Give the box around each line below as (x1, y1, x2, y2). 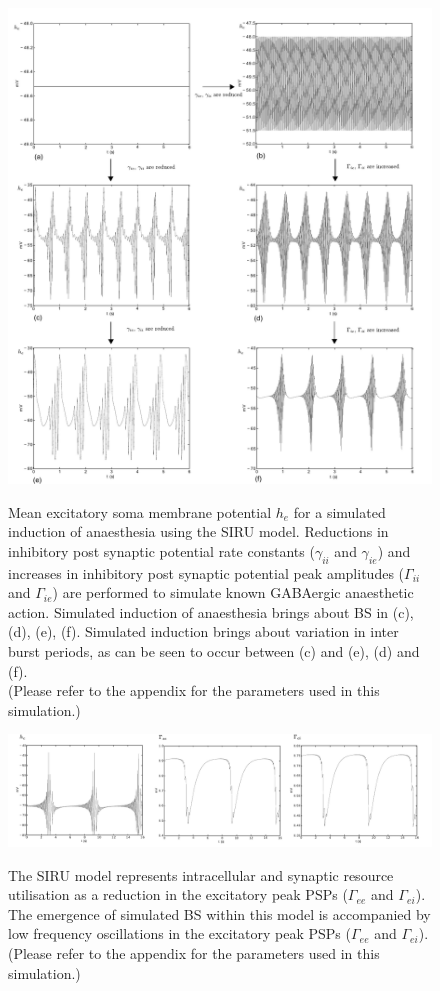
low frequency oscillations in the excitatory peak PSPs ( (8, 923, 351, 944)
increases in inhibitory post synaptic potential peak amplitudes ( (8, 562, 405, 583)
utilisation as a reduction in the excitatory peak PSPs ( (8, 884, 348, 905)
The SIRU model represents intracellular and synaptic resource (8, 864, 394, 885)
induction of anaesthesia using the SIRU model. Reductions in (8, 521, 389, 542)
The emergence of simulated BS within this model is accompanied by (8, 903, 431, 924)
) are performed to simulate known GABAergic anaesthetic (52, 582, 414, 603)
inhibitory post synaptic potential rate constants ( (8, 540, 315, 561)
